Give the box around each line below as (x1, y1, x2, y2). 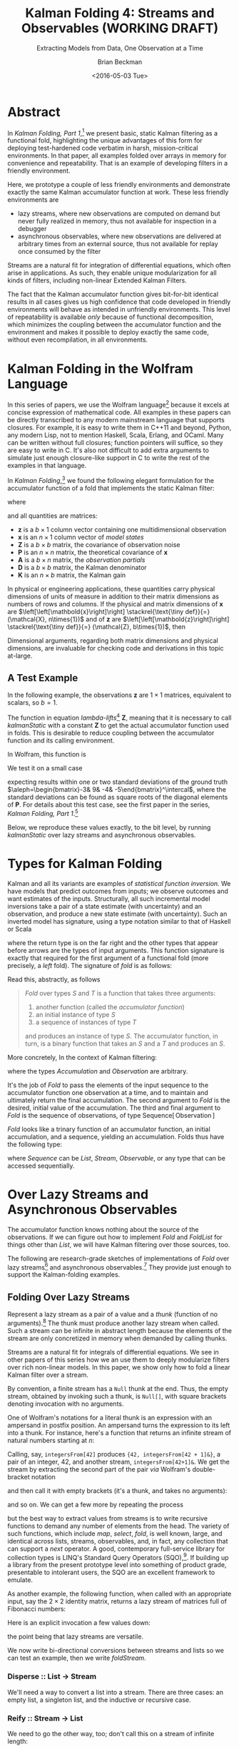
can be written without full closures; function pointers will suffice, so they (7, 438, 223, 447)
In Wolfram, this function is (7, 750, 87, 759)
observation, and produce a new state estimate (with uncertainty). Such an (7, 909, 228, 918)
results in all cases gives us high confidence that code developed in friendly (7, 297, 231, 306)
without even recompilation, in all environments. (7, 335, 148, 344)
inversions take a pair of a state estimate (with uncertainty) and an (7, 902, 202, 910)
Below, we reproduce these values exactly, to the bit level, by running (7, 822, 211, 832)
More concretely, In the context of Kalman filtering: (7, 1053, 157, 1061)
